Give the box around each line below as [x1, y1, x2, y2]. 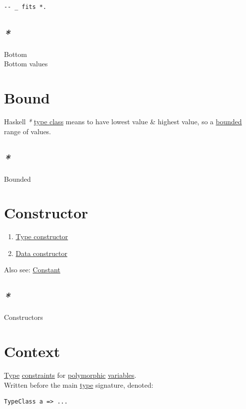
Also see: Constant [4, 264, 60, 275]
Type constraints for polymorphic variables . [4, 369, 137, 380]
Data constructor [15, 248, 67, 258]
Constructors [4, 312, 43, 322]
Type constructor [15, 231, 68, 242]
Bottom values [4, 58, 48, 69]
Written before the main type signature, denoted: [4, 379, 153, 390]
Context [4, 341, 60, 361]
